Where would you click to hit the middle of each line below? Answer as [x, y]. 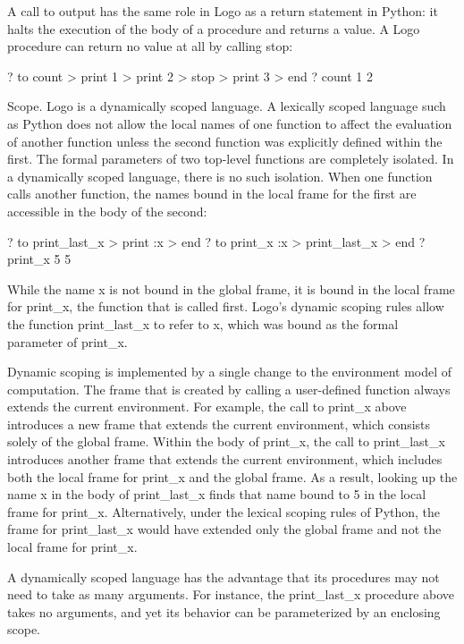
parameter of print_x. [67, 341]
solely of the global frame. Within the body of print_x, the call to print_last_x [226, 441]
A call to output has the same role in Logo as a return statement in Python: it [223, 11]
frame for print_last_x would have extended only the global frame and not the [224, 529]
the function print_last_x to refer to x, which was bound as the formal [203, 323]
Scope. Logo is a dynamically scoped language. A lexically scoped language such [227, 106]
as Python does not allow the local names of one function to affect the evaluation [230, 123]
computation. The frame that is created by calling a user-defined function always [229, 389]
